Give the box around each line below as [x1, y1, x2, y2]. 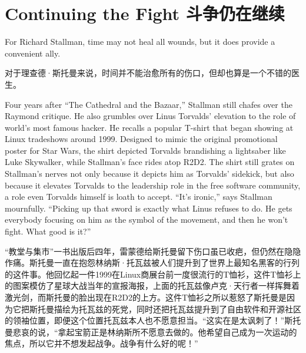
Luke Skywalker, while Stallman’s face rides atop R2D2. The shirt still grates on [5, 156, 295, 168]
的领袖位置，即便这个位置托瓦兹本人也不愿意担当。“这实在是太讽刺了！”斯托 [5, 314, 301, 326]
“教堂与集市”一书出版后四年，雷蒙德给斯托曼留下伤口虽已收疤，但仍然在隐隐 [5, 245, 301, 257]
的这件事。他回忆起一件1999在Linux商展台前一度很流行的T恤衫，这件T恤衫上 [5, 268, 301, 280]
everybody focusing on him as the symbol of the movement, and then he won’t [5, 213, 288, 226]
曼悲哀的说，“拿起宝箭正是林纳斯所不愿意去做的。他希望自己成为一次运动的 [5, 325, 297, 338]
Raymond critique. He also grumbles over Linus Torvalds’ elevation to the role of [5, 110, 296, 122]
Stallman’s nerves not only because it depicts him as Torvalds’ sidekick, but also [5, 167, 294, 180]
